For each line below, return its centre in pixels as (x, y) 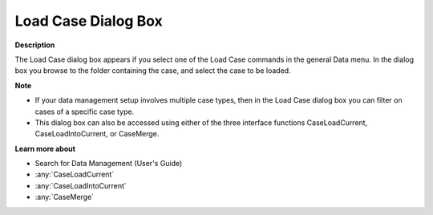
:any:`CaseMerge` (65, 197)
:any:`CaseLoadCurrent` (75, 174)
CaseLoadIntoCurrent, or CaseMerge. (97, 134)
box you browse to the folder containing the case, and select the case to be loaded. (153, 71)
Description (35, 45)
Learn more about (45, 148)
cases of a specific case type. (85, 112)
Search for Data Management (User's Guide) (109, 164)
